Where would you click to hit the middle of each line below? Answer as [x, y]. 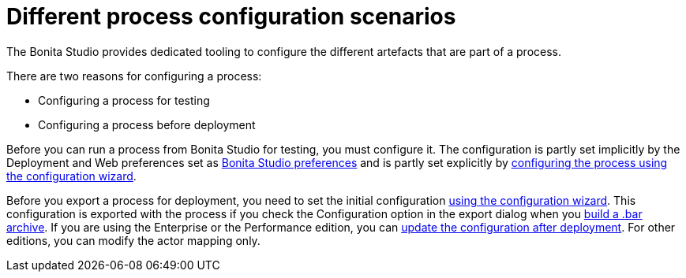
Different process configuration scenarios [231, 17]
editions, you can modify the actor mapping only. [133, 240]
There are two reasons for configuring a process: [134, 76]
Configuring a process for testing [124, 100]
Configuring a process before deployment [147, 124]
